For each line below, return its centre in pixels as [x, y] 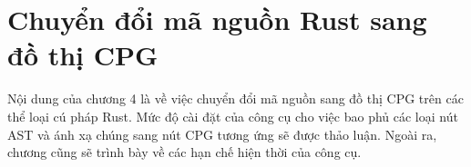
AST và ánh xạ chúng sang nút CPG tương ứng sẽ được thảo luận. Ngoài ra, [222, 134]
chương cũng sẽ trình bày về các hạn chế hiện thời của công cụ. [184, 152]
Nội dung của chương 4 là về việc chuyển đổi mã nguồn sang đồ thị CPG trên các [235, 98]
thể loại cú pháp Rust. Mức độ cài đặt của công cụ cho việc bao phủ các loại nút [233, 116]
